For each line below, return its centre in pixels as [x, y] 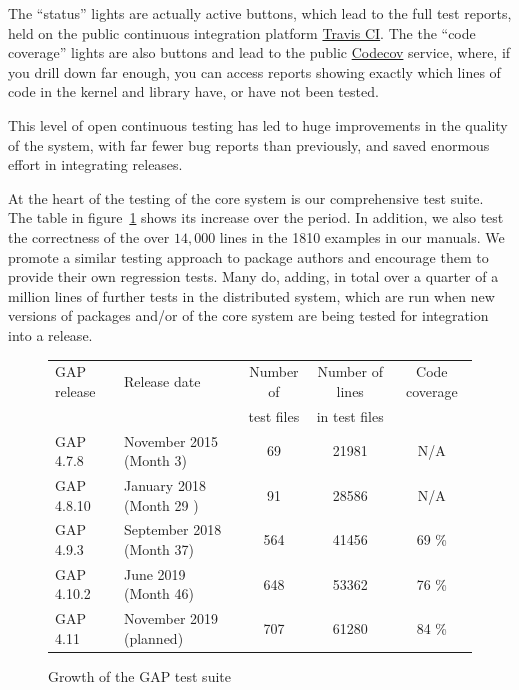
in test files [350, 415]
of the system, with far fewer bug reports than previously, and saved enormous [249, 144]
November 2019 [171, 618]
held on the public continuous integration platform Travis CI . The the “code [242, 32]
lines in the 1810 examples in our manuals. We [362, 236]
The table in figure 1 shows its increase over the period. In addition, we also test [256, 217]
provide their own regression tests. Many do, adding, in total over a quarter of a [253, 276]
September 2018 [172, 529]
